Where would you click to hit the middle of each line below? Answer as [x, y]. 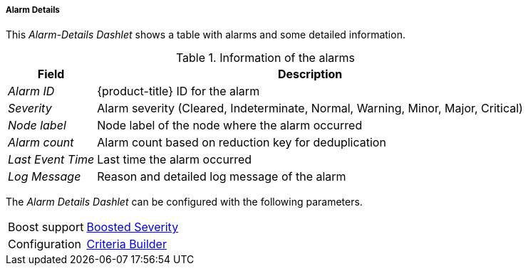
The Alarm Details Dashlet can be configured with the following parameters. [184, 202]
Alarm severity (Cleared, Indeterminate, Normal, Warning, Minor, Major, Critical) [310, 108]
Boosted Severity [133, 227]
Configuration [45, 244]
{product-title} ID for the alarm [178, 91]
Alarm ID [31, 91]
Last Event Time [51, 160]
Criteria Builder [126, 244]
